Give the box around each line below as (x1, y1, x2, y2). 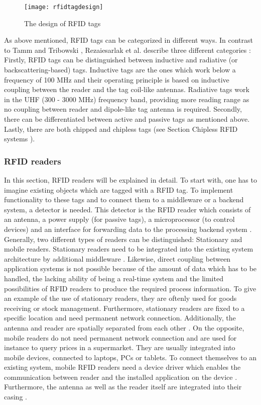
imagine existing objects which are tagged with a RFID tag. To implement (4, 184, 233, 195)
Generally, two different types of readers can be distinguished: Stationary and (4, 233, 242, 244)
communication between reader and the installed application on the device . (4, 371, 237, 382)
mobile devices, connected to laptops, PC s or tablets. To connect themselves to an (4, 352, 257, 362)
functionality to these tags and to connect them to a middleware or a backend (4, 194, 244, 205)
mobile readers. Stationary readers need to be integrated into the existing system (4, 244, 253, 254)
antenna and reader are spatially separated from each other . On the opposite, (4, 322, 244, 333)
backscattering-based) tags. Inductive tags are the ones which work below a (4, 64, 236, 75)
